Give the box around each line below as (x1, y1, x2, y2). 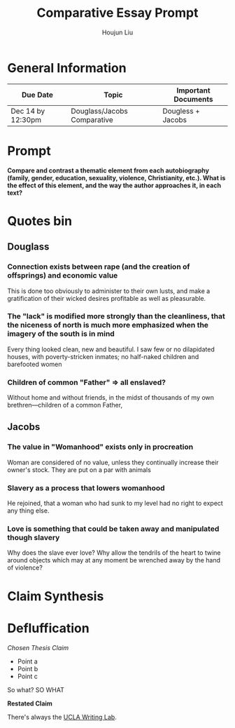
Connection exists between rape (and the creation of (7, 262, 190, 271)
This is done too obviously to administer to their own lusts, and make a (7, 286, 211, 295)
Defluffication (7, 620, 90, 636)
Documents (173, 94, 213, 104)
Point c (17, 672, 38, 680)
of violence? (7, 563, 43, 572)
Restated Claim (7, 699, 52, 708)
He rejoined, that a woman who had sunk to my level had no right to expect (7, 499, 224, 508)
